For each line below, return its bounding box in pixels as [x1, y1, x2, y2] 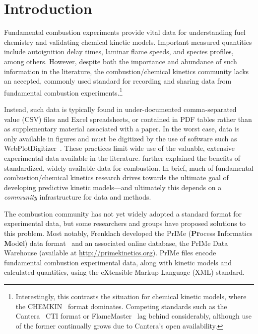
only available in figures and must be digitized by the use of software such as [4, 133, 237, 143]
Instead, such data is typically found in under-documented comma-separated [4, 104, 237, 114]
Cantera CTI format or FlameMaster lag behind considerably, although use [15, 311, 252, 321]
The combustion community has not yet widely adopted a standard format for [4, 208, 242, 219]
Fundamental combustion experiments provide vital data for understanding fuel [4, 27, 246, 37]
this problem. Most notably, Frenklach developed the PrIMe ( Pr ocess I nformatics [4, 228, 253, 238]
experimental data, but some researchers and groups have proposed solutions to [4, 218, 246, 228]
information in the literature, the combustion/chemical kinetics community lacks [4, 66, 249, 76]
